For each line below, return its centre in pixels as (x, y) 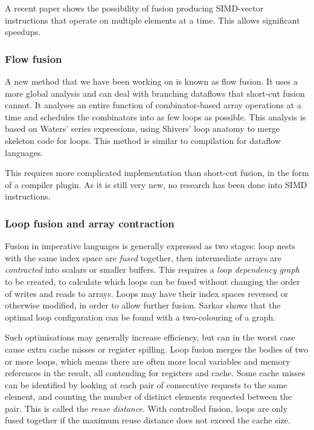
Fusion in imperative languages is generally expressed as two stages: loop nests (150, 246)
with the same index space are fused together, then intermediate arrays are (143, 257)
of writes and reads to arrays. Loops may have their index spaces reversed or (147, 293)
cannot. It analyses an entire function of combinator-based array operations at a (153, 105)
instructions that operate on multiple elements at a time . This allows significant (152, 20)
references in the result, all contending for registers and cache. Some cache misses (155, 373)
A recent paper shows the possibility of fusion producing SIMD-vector (134, 8)
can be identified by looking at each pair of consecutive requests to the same (146, 384)
